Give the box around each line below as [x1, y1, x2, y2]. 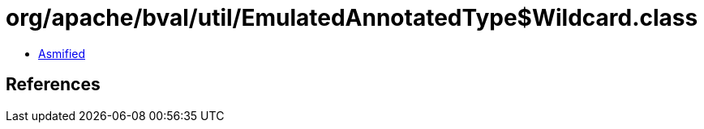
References [6, 74, 101, 95]
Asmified [38, 46, 86, 60]
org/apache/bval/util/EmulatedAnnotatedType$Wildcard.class [6, 4, 698, 31]
